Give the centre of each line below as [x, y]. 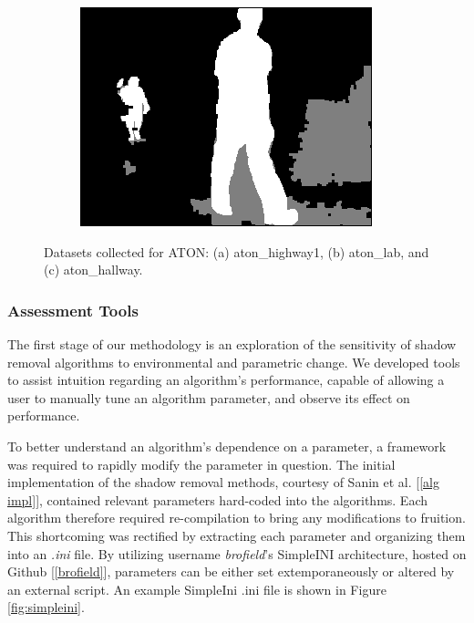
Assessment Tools [73, 310]
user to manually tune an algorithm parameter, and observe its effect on [209, 397]
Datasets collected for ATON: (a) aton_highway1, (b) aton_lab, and [237, 251]
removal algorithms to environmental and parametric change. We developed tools [234, 362]
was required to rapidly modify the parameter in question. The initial [201, 464]
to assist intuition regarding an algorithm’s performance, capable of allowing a [226, 380]
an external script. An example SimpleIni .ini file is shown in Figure [197, 589]
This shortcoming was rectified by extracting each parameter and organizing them [237, 535]
